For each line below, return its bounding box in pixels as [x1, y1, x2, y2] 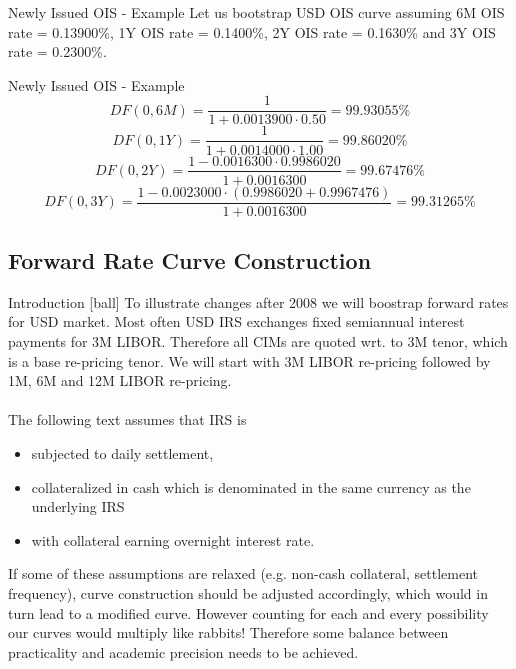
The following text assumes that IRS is [8, 409, 247, 430]
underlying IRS [31, 496, 125, 517]
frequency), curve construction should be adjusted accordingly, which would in [8, 582, 488, 603]
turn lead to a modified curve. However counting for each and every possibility [8, 602, 489, 623]
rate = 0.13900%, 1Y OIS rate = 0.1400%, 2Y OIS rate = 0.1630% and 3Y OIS [8, 21, 496, 42]
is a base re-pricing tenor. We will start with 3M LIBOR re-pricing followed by [8, 350, 491, 371]
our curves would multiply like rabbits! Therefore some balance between [8, 622, 449, 643]
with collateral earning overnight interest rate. [31, 529, 315, 550]
